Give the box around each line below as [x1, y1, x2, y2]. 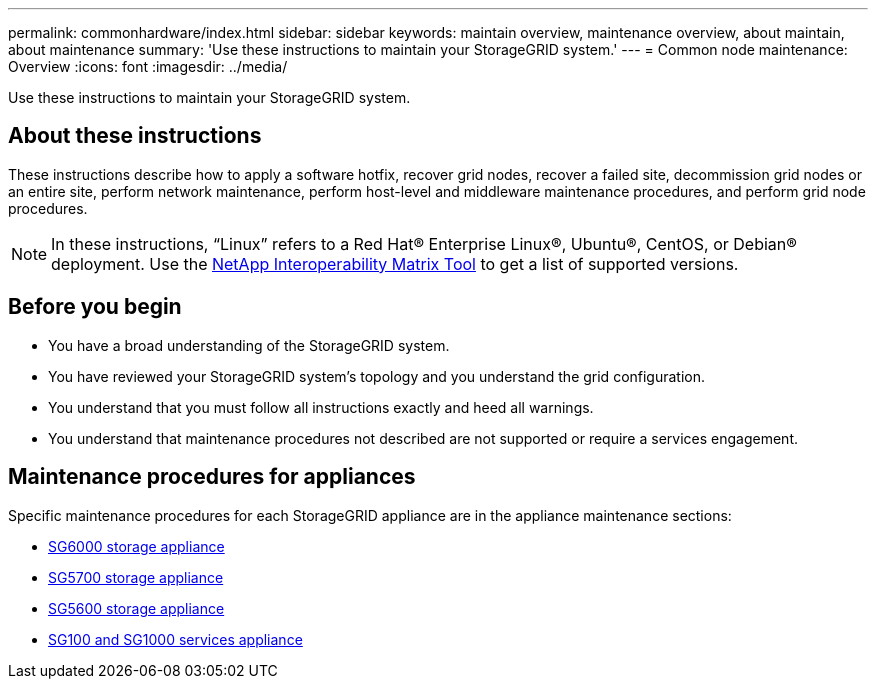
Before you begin [8, 294, 182, 320]
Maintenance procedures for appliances [8, 464, 416, 490]
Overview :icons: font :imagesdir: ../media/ [8, 58, 288, 75]
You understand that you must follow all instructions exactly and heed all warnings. [48, 398, 594, 416]
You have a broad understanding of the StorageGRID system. [48, 336, 450, 354]
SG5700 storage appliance [48, 568, 224, 586]
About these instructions [8, 123, 262, 149]
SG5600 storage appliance [48, 599, 225, 617]
